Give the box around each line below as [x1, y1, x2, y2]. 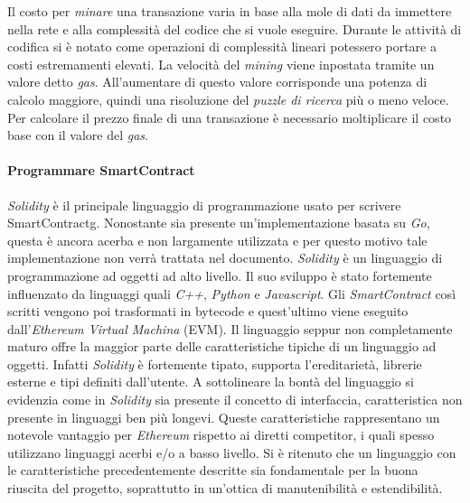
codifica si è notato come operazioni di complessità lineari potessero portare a [7, 37, 437, 56]
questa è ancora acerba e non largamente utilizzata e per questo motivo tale [7, 230, 428, 249]
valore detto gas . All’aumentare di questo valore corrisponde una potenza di [7, 72, 428, 91]
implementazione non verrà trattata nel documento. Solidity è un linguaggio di [7, 248, 443, 267]
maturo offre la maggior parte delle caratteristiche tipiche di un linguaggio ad [7, 337, 437, 356]
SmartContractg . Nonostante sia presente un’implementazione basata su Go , [7, 213, 430, 232]
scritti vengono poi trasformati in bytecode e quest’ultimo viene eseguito [7, 302, 409, 321]
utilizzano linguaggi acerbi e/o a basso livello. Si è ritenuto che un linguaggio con [7, 442, 456, 461]
